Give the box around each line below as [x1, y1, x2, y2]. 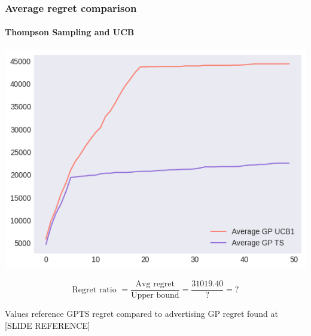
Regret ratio [72, 285, 117, 294]
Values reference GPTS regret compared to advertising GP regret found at [5, 307, 278, 320]
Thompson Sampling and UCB [5, 26, 135, 38]
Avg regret [135, 280, 175, 289]
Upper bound [131, 291, 179, 300]
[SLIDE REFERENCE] [5, 319, 90, 331]
